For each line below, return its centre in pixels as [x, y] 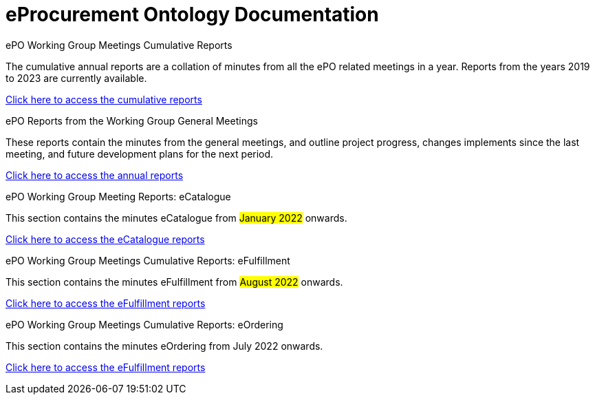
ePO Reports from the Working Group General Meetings [132, 120]
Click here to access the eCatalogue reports [105, 239]
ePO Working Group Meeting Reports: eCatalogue [118, 196]
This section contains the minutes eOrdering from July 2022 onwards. [164, 346]
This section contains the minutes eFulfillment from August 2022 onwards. [174, 282]
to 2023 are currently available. [76, 78]
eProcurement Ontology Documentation [192, 14]
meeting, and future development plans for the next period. [140, 154]
